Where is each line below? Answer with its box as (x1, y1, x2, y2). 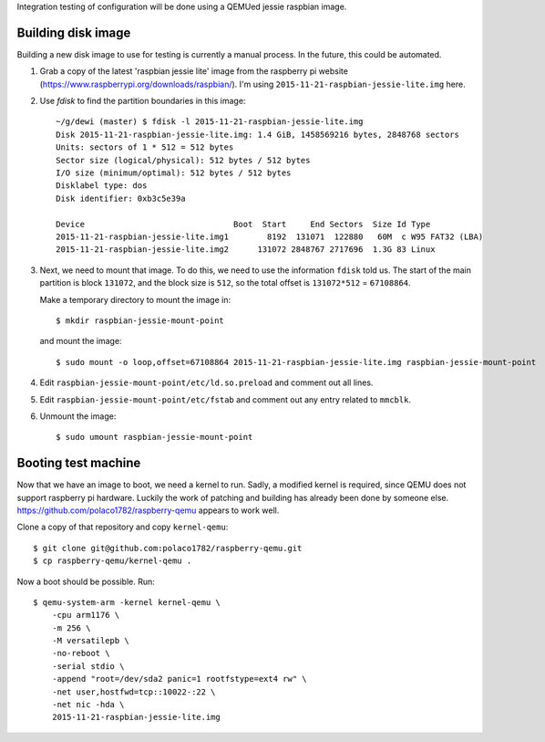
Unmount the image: (39, 411, 117, 422)
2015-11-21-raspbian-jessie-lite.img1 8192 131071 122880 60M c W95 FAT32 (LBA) (56, 231, 484, 242)
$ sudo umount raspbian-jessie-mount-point (56, 432, 253, 443)
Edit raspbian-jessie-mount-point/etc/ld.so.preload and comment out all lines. (39, 377, 374, 388)
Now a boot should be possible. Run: (16, 576, 155, 587)
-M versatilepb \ (51, 635, 129, 646)
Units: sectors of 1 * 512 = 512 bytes (56, 142, 234, 152)
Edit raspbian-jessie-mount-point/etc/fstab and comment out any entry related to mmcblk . (39, 393, 412, 405)
